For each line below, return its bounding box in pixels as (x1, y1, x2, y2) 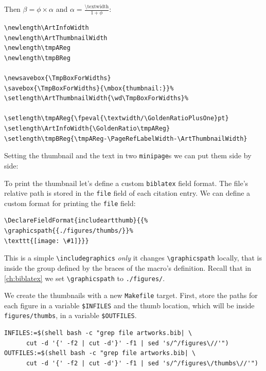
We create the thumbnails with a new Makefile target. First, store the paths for (4, 290, 258, 301)
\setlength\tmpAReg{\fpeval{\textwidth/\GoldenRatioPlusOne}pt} (4, 115, 229, 122)
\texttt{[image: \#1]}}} (4, 237, 89, 245)
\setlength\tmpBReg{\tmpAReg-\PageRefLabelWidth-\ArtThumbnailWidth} (4, 135, 247, 142)
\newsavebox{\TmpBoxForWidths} (4, 75, 111, 82)
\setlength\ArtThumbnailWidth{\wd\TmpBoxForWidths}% (4, 95, 188, 102)
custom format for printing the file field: (4, 197, 136, 208)
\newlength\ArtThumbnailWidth (4, 34, 108, 42)
